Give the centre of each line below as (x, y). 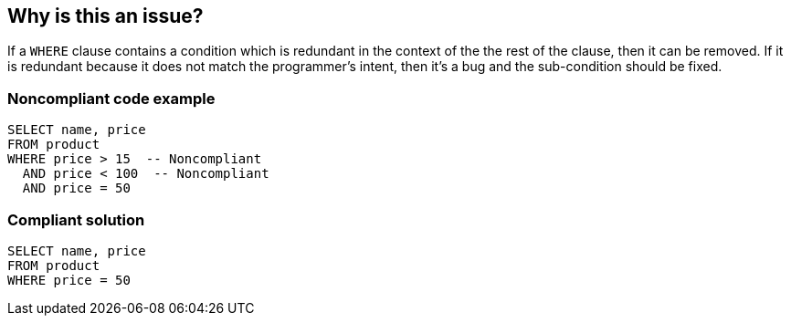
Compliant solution (76, 219)
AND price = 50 (76, 188)
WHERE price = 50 (69, 280)
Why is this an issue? (105, 16)
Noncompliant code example (111, 98)
